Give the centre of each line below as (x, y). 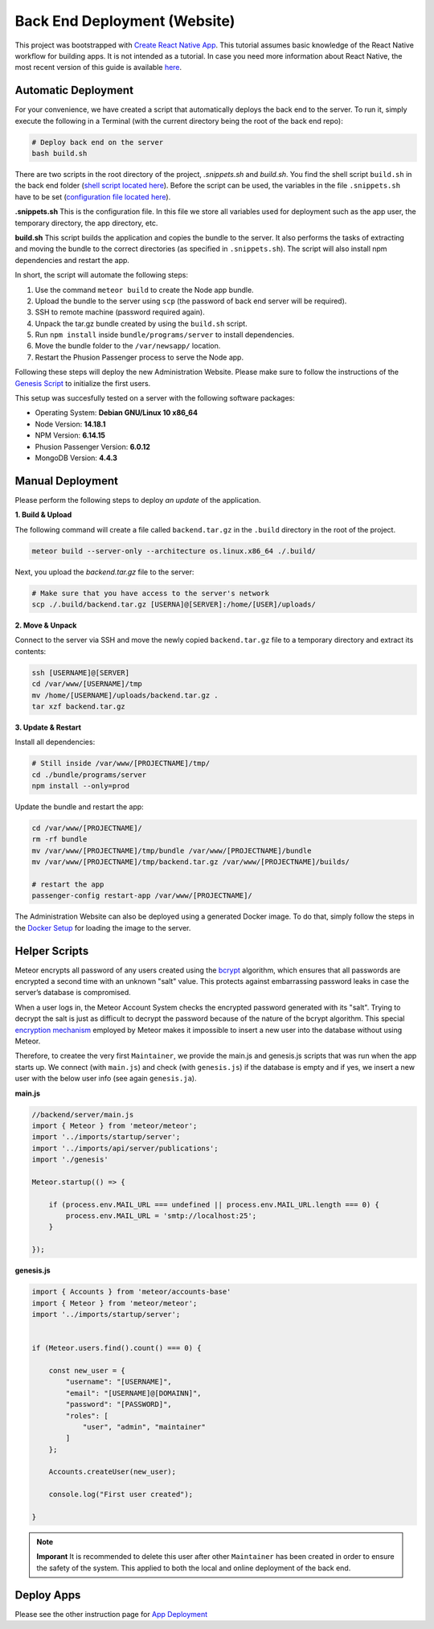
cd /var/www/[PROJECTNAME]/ (87, 828)
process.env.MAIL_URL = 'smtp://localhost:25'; (161, 1216)
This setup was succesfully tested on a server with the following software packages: (155, 398)
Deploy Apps (48, 1595)
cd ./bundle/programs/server (89, 775)
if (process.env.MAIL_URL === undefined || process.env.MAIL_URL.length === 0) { (214, 1204)
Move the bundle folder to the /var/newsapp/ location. (128, 346)
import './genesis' (70, 1160)
